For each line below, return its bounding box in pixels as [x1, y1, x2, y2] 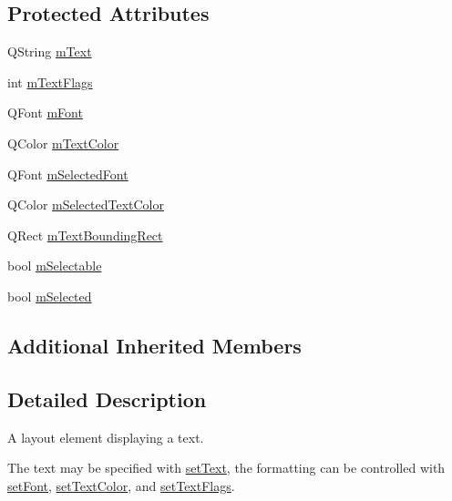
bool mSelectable [7, 256, 102, 275]
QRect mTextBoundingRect [7, 225, 163, 244]
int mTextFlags [7, 72, 93, 91]
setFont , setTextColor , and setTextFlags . [7, 475, 235, 495]
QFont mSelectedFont [7, 164, 128, 183]
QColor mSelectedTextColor [7, 195, 164, 214]
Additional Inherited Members [7, 331, 302, 359]
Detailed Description [7, 384, 207, 413]
